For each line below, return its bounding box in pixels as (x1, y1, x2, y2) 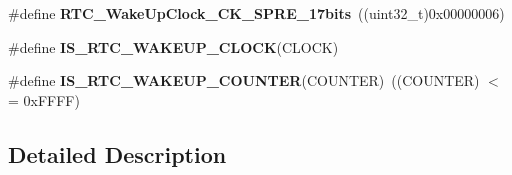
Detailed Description (8, 138, 227, 169)
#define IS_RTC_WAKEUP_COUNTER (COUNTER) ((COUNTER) (8, 70, 480, 91)
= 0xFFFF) (8, 89, 80, 110)
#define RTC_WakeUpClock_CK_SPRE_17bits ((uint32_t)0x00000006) (8, 3, 505, 23)
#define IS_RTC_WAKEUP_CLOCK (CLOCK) (8, 36, 339, 57)
